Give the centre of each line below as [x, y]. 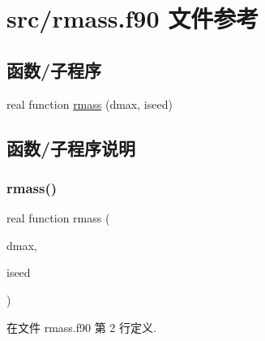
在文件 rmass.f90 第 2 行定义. [81, 327]
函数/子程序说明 [71, 147]
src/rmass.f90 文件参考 [133, 18]
